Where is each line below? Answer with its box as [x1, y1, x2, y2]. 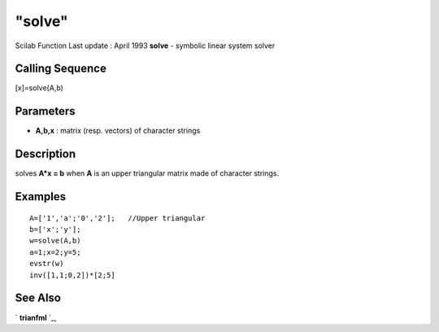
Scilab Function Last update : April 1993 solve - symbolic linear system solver [15, 41, 276, 50]
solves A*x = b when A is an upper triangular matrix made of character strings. [15, 168, 280, 178]
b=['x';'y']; [29, 225, 81, 234]
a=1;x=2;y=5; [29, 247, 81, 256]
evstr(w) [29, 259, 64, 269]
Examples [15, 190, 67, 203]
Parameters [15, 104, 76, 118]
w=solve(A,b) [29, 236, 81, 246]
